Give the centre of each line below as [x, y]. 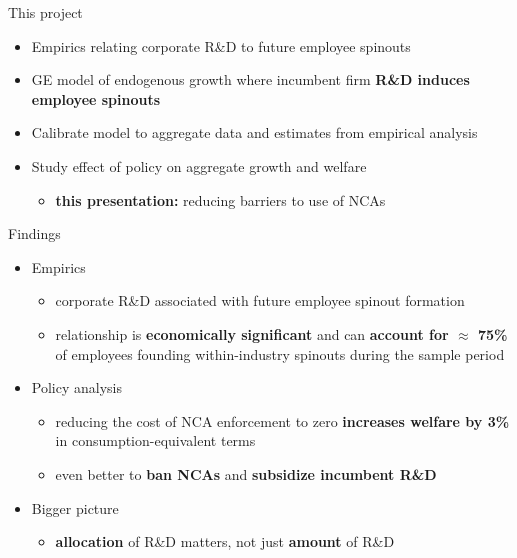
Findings [34, 233]
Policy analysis [76, 387]
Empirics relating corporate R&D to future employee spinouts [221, 45]
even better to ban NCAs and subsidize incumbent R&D [246, 473]
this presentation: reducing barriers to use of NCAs [220, 199]
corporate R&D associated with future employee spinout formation [260, 300]
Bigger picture [75, 507]
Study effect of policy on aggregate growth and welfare [199, 165]
